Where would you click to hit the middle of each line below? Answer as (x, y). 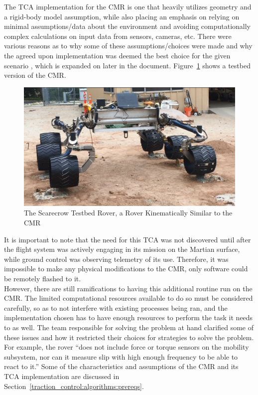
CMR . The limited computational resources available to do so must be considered (129, 298)
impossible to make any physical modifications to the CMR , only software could (126, 269)
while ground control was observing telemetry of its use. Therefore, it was (116, 259)
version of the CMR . (35, 75)
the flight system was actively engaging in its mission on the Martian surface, (122, 249)
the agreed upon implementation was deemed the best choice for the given (117, 55)
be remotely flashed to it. (43, 278)
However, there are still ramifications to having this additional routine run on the (128, 288)
